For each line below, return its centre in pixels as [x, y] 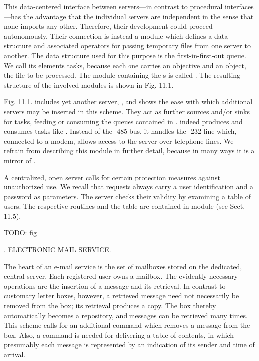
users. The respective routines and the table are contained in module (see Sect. [125, 206]
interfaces [239, 6]
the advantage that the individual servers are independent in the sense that [138, 16]
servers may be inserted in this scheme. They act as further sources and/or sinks [127, 111]
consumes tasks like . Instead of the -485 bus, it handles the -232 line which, [120, 131]
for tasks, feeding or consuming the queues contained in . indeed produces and [123, 121]
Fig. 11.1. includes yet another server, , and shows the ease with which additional [128, 101]
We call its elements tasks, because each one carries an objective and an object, [125, 65]
